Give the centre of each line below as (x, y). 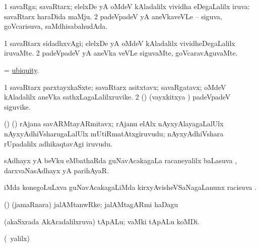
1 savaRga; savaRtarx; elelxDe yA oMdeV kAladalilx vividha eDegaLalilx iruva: (127, 6)
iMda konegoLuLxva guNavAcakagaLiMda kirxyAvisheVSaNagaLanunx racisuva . (130, 187)
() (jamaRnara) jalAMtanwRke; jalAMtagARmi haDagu (91, 204)
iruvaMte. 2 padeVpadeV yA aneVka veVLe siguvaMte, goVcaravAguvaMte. (121, 53)
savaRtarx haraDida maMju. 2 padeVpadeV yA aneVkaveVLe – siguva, (113, 16)
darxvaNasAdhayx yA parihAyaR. (57, 170)
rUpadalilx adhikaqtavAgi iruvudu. (58, 143)
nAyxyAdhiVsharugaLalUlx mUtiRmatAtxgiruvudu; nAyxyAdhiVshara (114, 133)
